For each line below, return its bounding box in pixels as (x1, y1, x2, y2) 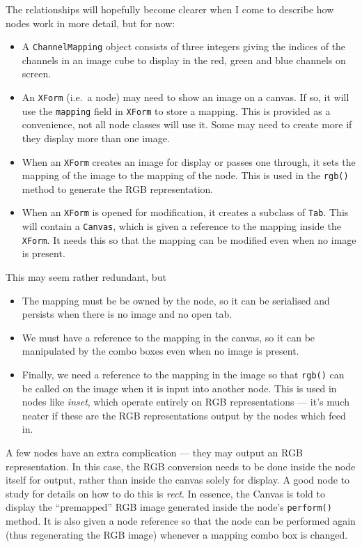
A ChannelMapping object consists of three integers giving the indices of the (22, 39, 346, 54)
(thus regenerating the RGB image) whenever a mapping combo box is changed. (6, 527, 348, 541)
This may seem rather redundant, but (6, 270, 166, 284)
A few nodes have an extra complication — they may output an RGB (6, 445, 303, 459)
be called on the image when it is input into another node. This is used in (22, 380, 337, 395)
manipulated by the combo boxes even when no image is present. (22, 344, 299, 358)
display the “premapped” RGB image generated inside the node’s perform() (6, 500, 332, 514)
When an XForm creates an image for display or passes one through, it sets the (22, 154, 356, 169)
